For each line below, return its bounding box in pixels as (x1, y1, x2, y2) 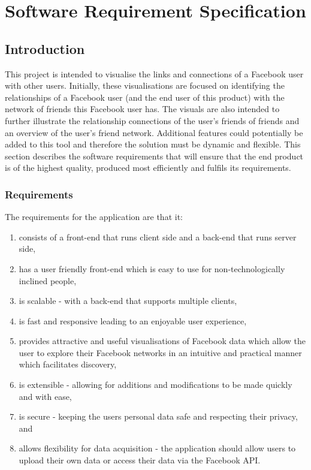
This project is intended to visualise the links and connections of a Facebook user (5, 67, 304, 80)
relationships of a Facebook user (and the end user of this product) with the (5, 91, 285, 103)
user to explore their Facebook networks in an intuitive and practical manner (19, 346, 302, 358)
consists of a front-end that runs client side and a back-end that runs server (19, 230, 297, 243)
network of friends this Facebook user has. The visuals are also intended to (5, 103, 280, 115)
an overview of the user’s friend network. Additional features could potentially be (5, 126, 303, 138)
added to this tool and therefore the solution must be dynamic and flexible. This (5, 138, 301, 150)
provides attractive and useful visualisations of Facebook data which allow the (19, 335, 306, 347)
